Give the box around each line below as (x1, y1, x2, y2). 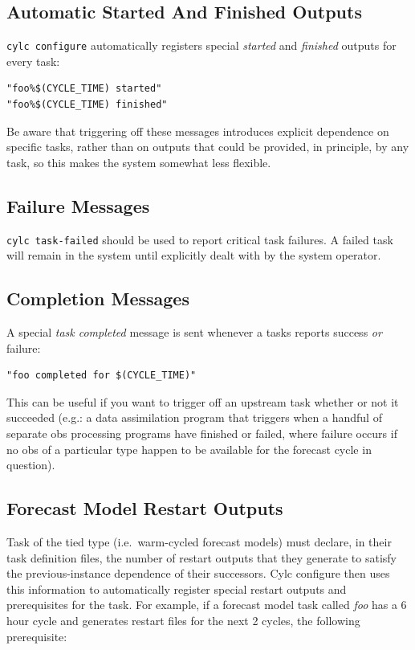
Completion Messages (6, 286, 189, 311)
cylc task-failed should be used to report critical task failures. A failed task (6, 231, 393, 247)
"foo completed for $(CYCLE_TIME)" (6, 370, 197, 382)
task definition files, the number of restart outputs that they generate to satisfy (6, 549, 397, 566)
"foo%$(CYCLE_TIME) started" (6, 83, 162, 95)
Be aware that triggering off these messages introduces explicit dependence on (6, 122, 389, 139)
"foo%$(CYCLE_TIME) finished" (6, 99, 168, 111)
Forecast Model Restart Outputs (6, 496, 283, 521)
